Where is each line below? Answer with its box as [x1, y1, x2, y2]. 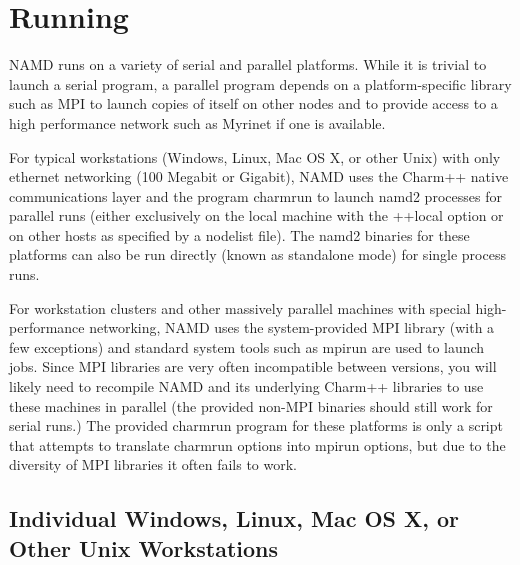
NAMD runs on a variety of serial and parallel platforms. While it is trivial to [9, 54, 487, 75]
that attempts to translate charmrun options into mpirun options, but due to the [9, 434, 506, 455]
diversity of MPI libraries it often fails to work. [9, 454, 297, 475]
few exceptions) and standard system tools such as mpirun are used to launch [9, 336, 485, 357]
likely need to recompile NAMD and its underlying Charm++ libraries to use [9, 376, 484, 397]
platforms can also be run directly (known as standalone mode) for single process [9, 244, 506, 265]
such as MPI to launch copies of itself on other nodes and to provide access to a [9, 93, 498, 114]
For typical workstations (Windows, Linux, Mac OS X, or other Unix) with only [9, 146, 501, 167]
